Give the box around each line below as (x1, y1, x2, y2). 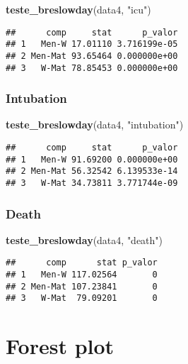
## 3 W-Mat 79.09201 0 (6, 293, 158, 304)
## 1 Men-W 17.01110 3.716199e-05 (6, 39, 178, 50)
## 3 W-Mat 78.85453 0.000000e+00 (6, 62, 178, 73)
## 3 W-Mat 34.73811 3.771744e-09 (6, 178, 178, 188)
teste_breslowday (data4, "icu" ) (6, 2, 151, 16)
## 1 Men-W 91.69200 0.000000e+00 (6, 154, 178, 165)
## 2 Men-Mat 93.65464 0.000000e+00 (6, 50, 178, 61)
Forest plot (6, 331, 114, 360)
